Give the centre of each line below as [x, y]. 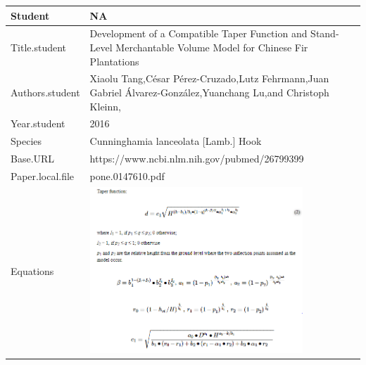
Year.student [38, 123]
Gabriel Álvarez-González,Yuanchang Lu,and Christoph [209, 92]
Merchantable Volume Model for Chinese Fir [212, 47]
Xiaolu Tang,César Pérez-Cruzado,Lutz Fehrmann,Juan [209, 78]
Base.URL [33, 159]
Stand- [325, 33]
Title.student [39, 47]
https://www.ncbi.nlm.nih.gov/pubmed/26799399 [197, 159]
